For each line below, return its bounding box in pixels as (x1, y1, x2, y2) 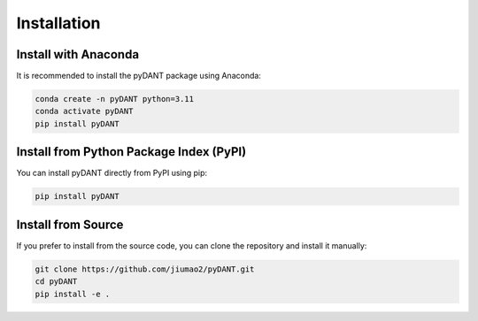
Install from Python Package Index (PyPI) (16, 144, 247, 159)
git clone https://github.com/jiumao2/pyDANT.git (35, 264, 255, 274)
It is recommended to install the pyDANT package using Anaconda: (16, 71, 261, 81)
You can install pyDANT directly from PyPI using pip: (16, 168, 208, 179)
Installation (16, 13, 101, 33)
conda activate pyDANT (35, 106, 134, 117)
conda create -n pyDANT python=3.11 (35, 94, 195, 104)
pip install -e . (35, 288, 111, 299)
